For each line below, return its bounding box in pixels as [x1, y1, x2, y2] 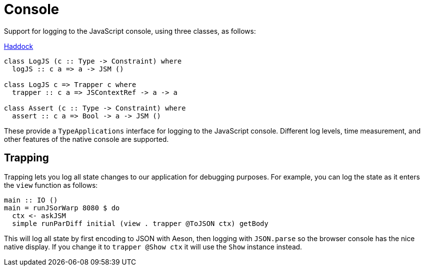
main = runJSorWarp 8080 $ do [4, 203, 120, 212]
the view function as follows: [4, 180, 98, 189]
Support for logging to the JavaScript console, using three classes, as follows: [4, 26, 256, 35]
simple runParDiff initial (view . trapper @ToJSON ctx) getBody [12, 219, 269, 227]
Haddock [4, 42, 33, 50]
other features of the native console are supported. [4, 135, 169, 143]
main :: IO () [4, 196, 58, 204]
